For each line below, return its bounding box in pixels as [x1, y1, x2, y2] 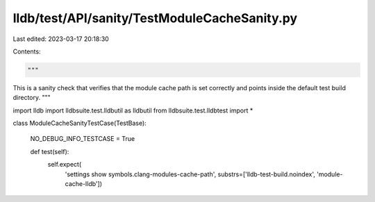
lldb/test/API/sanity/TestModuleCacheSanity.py [12, 10, 298, 26]
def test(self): [30, 147, 69, 155]
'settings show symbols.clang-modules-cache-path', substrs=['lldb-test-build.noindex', [65, 170, 316, 178]
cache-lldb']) [65, 180, 103, 188]
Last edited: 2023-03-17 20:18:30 [12, 35, 109, 43]
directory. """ [12, 94, 51, 102]
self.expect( [47, 160, 82, 169]
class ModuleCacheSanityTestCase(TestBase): [12, 119, 147, 128]
